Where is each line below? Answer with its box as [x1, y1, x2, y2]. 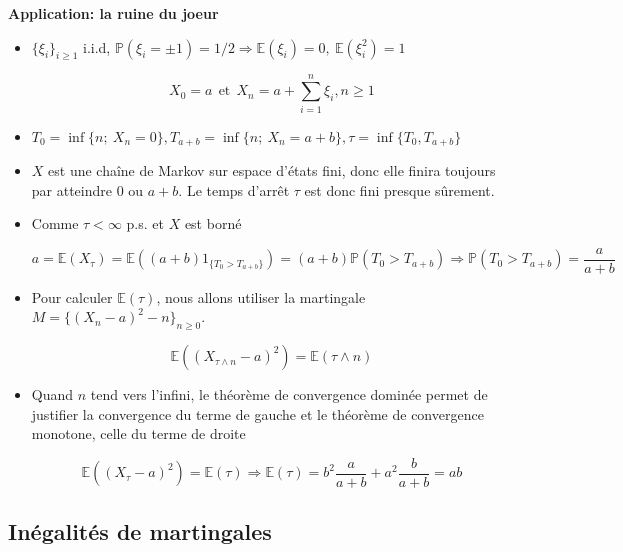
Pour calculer [31, 286, 113, 307]
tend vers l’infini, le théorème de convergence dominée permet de [90, 384, 488, 405]
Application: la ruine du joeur [8, 3, 219, 23]
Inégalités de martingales [8, 516, 272, 547]
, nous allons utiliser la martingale [156, 286, 366, 307]
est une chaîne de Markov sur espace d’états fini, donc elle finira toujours [48, 159, 496, 180]
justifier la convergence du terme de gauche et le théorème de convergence [31, 403, 484, 424]
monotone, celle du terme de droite [31, 423, 246, 444]
